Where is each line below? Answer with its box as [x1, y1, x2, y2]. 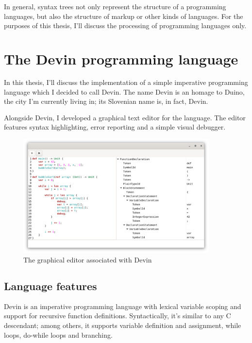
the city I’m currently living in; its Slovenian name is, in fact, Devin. [4, 96, 208, 106]
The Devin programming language [4, 49, 238, 68]
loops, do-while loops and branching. [4, 329, 113, 340]
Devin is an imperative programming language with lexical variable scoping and [4, 301, 241, 311]
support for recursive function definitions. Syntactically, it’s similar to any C [4, 310, 231, 321]
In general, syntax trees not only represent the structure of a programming [4, 1, 226, 11]
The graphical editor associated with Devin [23, 254, 152, 264]
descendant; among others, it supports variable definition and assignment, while [4, 320, 241, 330]
